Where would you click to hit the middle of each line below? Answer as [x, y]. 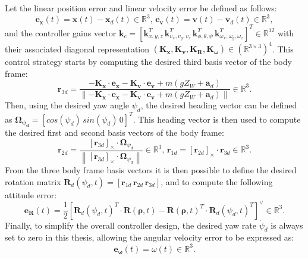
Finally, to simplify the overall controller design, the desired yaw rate [131, 225]
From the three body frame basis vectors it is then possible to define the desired [151, 169]
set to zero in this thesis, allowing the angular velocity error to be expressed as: [150, 237]
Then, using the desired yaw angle [67, 105]
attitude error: [31, 194]
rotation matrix [33, 181]
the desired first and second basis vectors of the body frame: [114, 132]
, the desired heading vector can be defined [219, 105]
